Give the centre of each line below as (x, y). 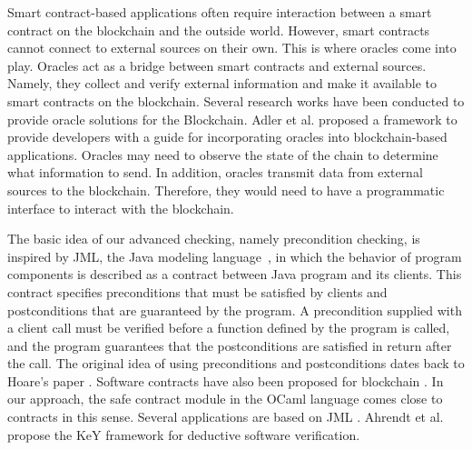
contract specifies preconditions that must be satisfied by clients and (197, 291)
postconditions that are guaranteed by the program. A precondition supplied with (235, 310)
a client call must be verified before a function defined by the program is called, (229, 328)
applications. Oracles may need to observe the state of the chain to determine (223, 154)
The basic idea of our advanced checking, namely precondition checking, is (214, 239)
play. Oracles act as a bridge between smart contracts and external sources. (217, 65)
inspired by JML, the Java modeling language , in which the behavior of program (235, 256)
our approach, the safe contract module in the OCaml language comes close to (225, 399)
